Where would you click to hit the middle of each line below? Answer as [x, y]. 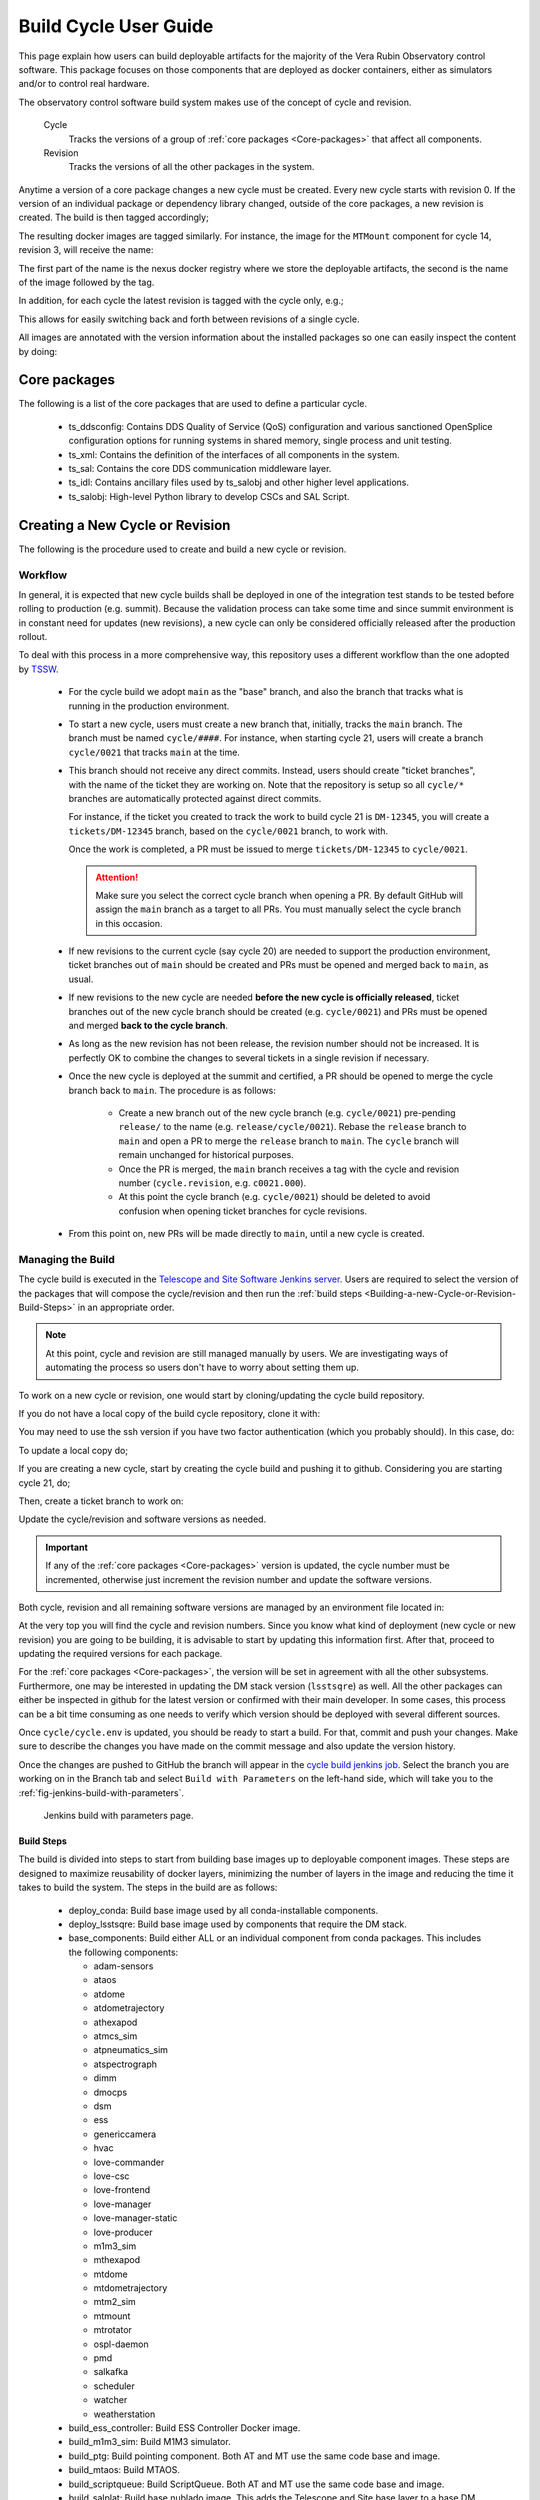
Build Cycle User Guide [116, 26]
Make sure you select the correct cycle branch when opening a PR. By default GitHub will [279, 895]
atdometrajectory [129, 2008]
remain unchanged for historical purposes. [206, 1155]
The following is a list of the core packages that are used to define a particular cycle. [193, 404]
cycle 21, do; [44, 1482]
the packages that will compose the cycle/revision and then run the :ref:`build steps [190, 1293]
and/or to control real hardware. [84, 84]
